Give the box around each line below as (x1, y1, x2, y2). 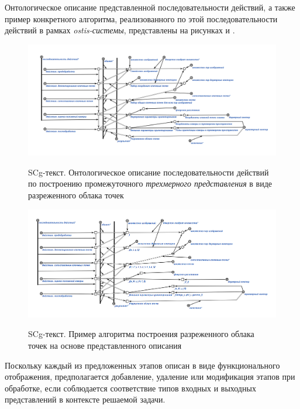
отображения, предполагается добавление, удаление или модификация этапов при (5, 370, 295, 383)
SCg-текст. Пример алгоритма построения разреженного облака (28, 328, 254, 340)
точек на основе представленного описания (28, 339, 182, 352)
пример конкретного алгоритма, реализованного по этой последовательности (5, 12, 278, 25)
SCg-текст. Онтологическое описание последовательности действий (28, 166, 269, 178)
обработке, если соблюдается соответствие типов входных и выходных (5, 381, 256, 394)
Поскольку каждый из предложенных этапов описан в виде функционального (5, 359, 280, 371)
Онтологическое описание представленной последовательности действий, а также (5, 1, 295, 13)
